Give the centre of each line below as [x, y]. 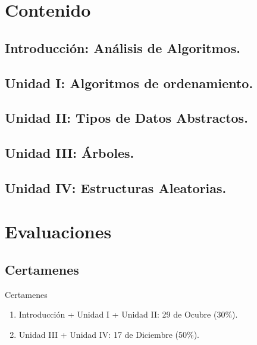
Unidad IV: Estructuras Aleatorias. [116, 187]
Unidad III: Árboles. [70, 153]
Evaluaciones [58, 231]
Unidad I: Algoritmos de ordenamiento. [129, 83]
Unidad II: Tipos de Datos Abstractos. [126, 118]
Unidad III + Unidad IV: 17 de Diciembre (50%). [109, 335]
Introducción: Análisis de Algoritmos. [123, 47]
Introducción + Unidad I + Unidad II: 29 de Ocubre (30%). [128, 314]
